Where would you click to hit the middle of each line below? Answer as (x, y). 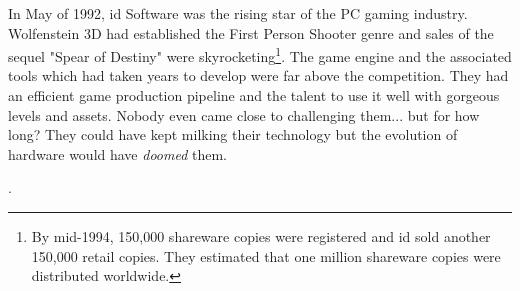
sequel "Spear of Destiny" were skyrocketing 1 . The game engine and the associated (260, 54)
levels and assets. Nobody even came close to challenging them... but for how (244, 114)
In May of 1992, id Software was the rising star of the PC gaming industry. (238, 13)
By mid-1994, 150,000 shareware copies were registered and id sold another (261, 236)
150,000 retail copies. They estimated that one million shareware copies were (266, 255)
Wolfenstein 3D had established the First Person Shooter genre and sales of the (251, 32)
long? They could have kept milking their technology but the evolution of (233, 134)
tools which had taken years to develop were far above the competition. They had (258, 75)
